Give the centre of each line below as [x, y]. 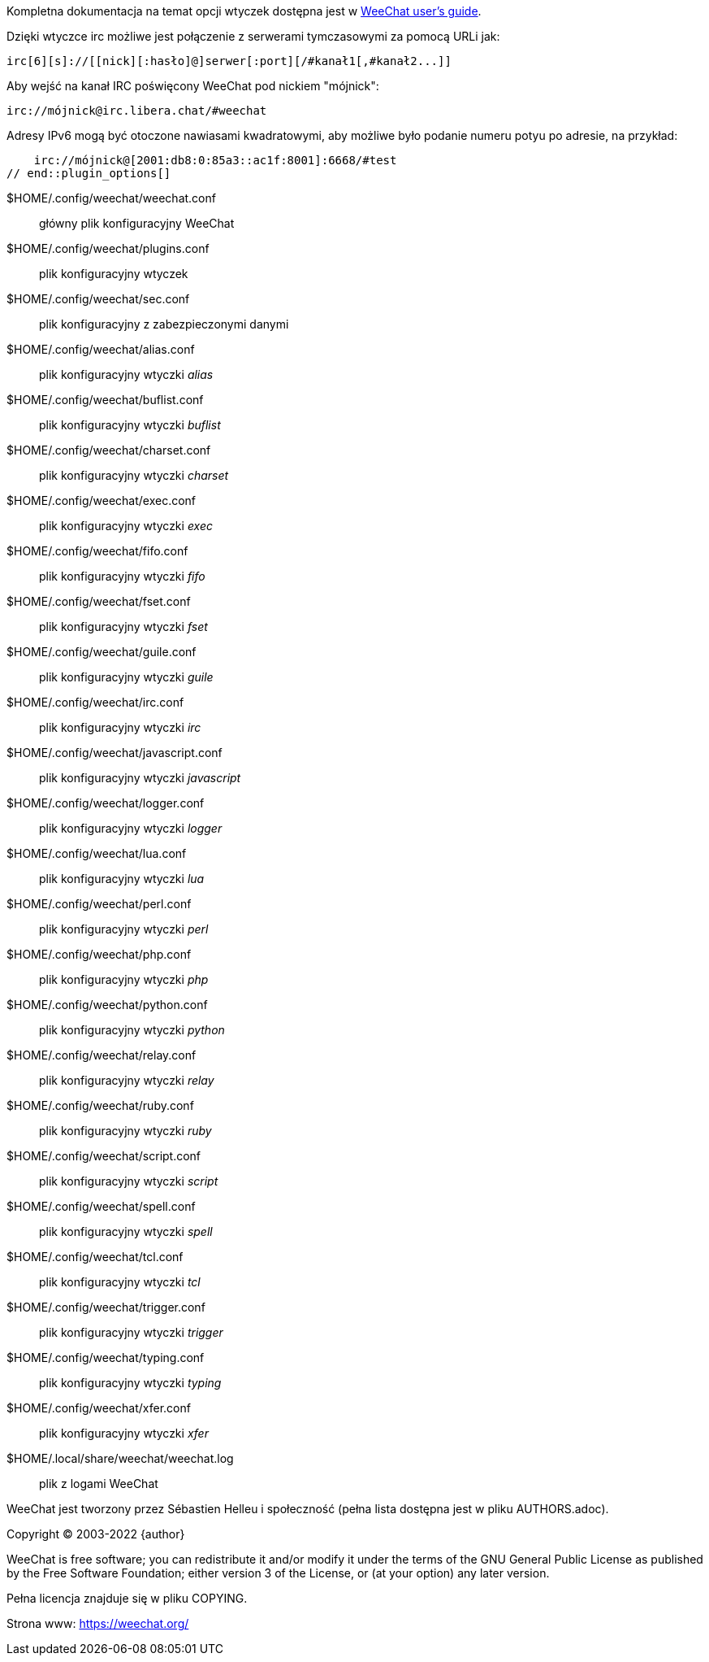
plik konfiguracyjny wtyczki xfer [124, 1433]
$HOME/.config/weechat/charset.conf [109, 450]
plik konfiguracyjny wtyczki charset [134, 475]
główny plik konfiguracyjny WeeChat [137, 223]
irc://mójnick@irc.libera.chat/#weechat [137, 111]
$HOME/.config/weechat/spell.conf [101, 1206]
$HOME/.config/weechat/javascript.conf [115, 753]
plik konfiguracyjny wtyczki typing [130, 1383]
